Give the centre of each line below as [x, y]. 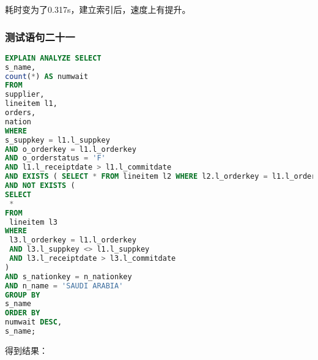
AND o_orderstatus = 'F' [55, 158]
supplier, [25, 95]
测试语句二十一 [40, 36]
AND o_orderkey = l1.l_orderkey [71, 149]
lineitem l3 [33, 222]
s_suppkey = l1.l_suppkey [57, 140]
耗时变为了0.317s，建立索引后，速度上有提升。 [98, 9]
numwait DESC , [34, 322]
